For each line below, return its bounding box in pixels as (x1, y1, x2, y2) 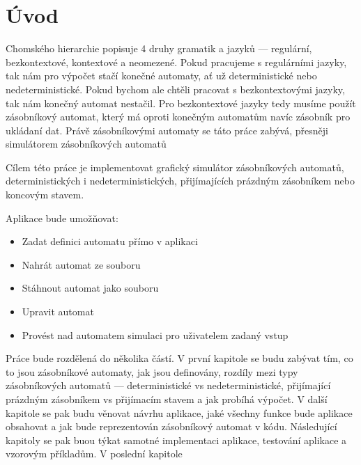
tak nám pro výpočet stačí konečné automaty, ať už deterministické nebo (6, 68, 317, 83)
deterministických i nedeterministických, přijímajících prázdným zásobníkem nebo (6, 173, 355, 188)
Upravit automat (22, 304, 94, 319)
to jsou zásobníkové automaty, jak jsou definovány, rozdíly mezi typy (6, 364, 298, 379)
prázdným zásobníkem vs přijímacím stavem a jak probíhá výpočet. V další (6, 392, 328, 406)
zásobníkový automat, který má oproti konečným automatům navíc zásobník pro (6, 109, 351, 124)
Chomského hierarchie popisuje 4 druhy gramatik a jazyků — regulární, (6, 41, 312, 56)
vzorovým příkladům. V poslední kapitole (6, 446, 183, 461)
